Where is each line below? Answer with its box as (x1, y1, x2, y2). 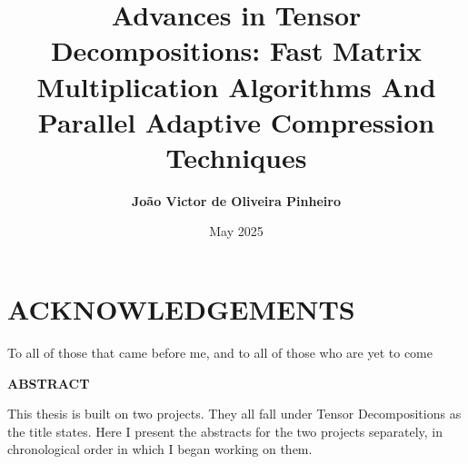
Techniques (165, 138, 307, 175)
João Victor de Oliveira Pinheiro (131, 191, 342, 210)
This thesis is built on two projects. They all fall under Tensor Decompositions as (7, 404, 462, 423)
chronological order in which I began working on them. (7, 439, 313, 459)
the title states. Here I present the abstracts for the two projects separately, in (7, 421, 443, 440)
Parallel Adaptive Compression (37, 103, 435, 140)
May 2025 (209, 222, 264, 241)
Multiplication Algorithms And (36, 67, 436, 104)
